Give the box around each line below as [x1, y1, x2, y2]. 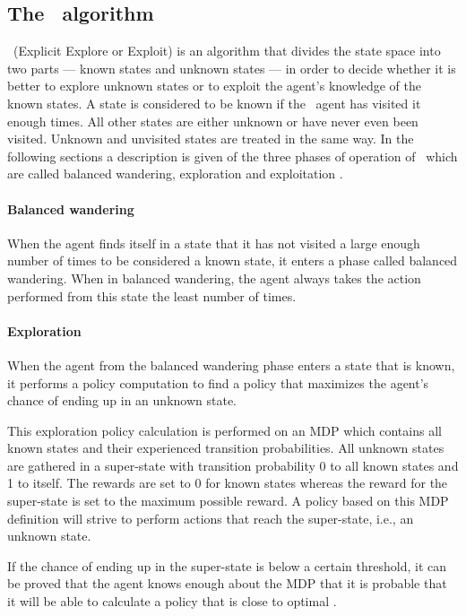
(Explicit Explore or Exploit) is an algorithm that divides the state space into [13, 41, 441, 60]
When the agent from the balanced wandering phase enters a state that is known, [7, 355, 455, 374]
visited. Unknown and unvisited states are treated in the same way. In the [7, 129, 414, 148]
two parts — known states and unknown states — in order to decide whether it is [7, 58, 456, 77]
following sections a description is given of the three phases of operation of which [7, 146, 458, 165]
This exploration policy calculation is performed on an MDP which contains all [7, 421, 442, 439]
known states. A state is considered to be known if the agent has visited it [7, 93, 421, 112]
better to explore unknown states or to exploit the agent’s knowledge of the [7, 76, 421, 95]
